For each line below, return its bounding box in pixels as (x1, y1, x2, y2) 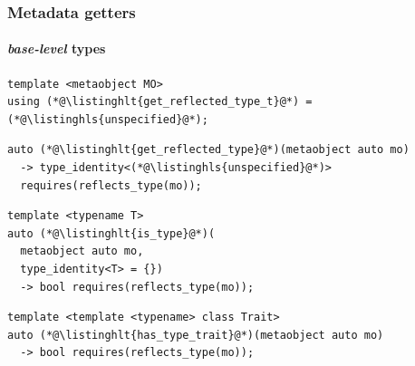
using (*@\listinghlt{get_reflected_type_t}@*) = (7, 95, 313, 109)
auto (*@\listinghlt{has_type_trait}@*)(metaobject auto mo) (7, 328, 384, 342)
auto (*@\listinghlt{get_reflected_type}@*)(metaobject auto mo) (7, 143, 410, 157)
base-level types (7, 39, 106, 58)
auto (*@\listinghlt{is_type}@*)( (7, 226, 216, 240)
